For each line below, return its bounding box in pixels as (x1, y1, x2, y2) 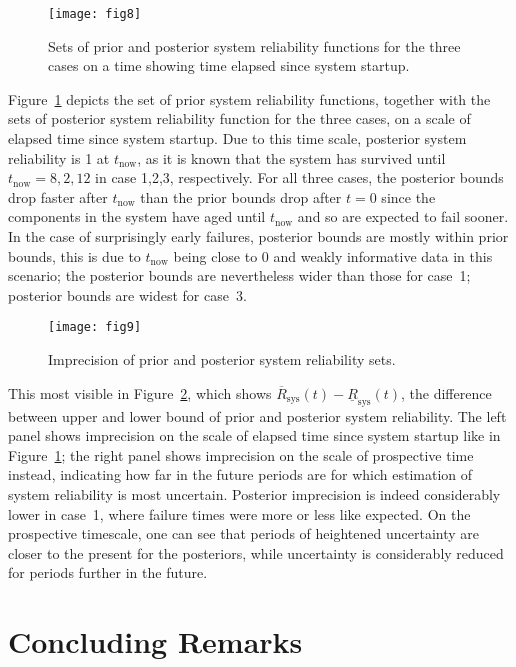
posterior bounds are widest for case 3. (8, 284, 247, 305)
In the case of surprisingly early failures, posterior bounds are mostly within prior (8, 226, 509, 246)
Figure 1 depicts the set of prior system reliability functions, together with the (8, 88, 491, 109)
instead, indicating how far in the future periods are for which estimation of (8, 464, 473, 485)
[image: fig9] (48, 320, 142, 335)
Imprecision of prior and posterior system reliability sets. (48, 349, 396, 370)
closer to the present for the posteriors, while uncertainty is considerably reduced (8, 542, 504, 563)
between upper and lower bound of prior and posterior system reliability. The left (8, 405, 507, 426)
